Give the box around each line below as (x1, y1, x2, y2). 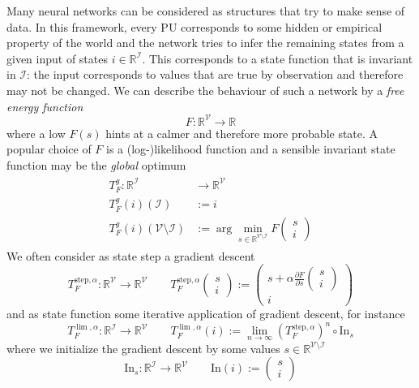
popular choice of (6, 140, 92, 157)
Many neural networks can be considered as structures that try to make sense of (6, 2, 405, 19)
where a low (6, 124, 66, 141)
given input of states (6, 50, 108, 67)
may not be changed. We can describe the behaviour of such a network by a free (6, 81, 404, 98)
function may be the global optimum (6, 156, 186, 173)
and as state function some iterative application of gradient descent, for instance (6, 305, 405, 322)
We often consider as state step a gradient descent (6, 247, 255, 264)
